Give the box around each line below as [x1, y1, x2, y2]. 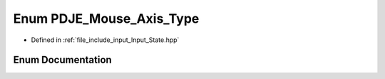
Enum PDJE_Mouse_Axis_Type [13, 11, 200, 26]
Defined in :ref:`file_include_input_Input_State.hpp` [31, 36, 180, 44]
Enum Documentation [13, 54, 112, 66]
